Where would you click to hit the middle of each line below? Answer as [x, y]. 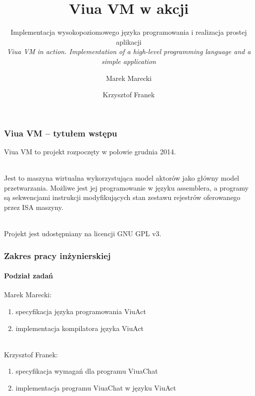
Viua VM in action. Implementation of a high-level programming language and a [129, 51]
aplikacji [129, 41]
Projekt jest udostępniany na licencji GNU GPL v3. [83, 233]
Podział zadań [28, 276]
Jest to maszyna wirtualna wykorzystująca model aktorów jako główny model [122, 178]
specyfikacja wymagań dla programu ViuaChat [87, 371]
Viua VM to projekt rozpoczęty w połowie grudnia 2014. [90, 151]
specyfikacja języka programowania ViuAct [81, 311]
